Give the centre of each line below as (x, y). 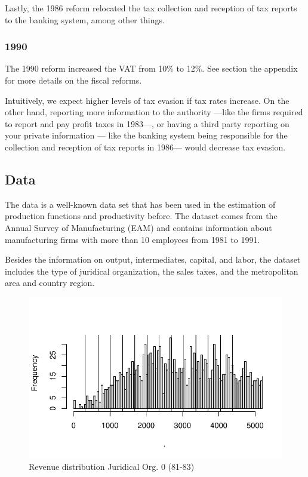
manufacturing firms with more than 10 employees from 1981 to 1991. (133, 239)
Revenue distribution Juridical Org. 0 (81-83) (112, 467)
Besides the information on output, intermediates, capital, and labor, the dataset (153, 259)
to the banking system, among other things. (85, 19)
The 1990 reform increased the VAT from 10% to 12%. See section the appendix (151, 68)
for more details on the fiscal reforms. (73, 80)
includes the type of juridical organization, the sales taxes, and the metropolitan (152, 271)
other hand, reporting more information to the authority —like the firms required (154, 112)
